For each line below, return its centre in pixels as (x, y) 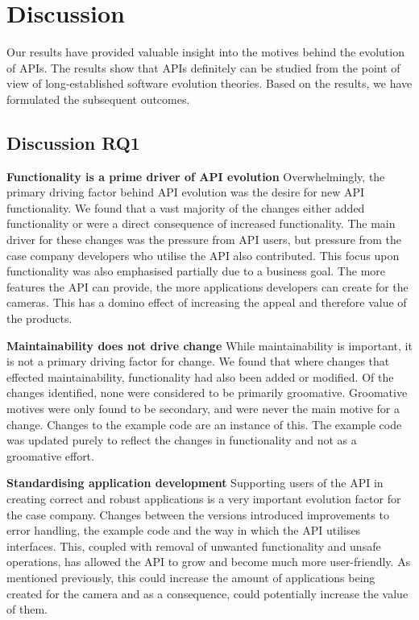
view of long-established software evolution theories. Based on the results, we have (209, 83)
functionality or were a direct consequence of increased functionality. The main (201, 223)
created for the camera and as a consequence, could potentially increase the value (207, 593)
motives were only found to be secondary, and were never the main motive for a (203, 409)
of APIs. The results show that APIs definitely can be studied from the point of (203, 67)
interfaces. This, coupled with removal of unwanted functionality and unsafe (194, 546)
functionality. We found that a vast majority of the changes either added (186, 207)
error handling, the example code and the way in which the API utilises (184, 530)
